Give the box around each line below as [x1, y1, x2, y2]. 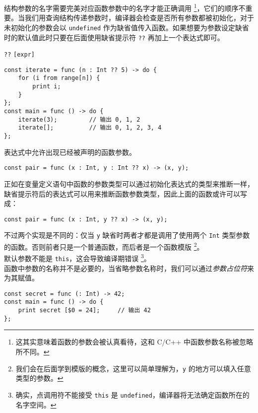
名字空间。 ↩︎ [15, 399, 57, 410]
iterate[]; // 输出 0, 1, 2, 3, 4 [18, 124, 162, 132]
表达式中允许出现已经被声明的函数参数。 [4, 146, 136, 157]
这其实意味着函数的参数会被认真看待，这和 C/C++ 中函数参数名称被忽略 [15, 337, 254, 347]
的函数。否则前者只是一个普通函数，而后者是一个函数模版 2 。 [4, 240, 204, 252]
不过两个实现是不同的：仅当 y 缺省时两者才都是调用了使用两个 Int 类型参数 [4, 230, 250, 240]
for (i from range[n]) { [18, 74, 100, 82]
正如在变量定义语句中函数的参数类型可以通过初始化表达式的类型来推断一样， [4, 178, 254, 189]
